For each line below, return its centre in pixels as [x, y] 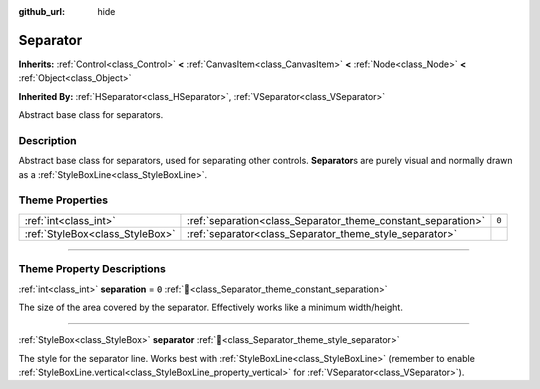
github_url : [41, 11]
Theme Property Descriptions [92, 269]
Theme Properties [63, 200]
